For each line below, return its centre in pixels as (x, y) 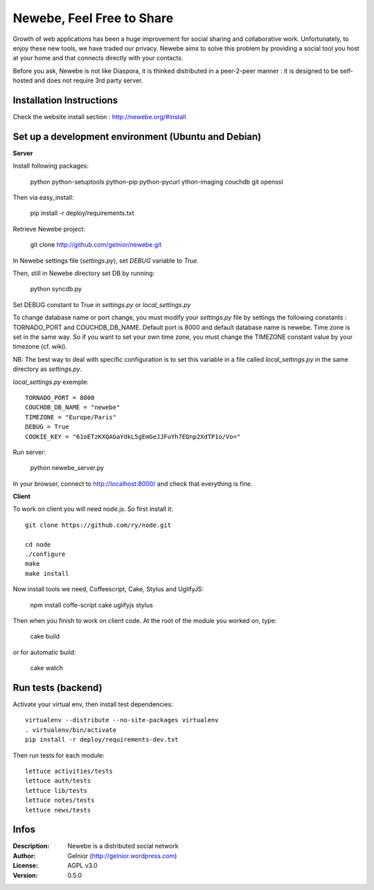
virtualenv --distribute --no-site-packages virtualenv (122, 720)
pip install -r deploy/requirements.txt (82, 213)
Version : (25, 875)
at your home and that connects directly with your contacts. (98, 58)
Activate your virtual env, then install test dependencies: (93, 704)
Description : (31, 846)
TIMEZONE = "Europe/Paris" (71, 417)
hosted (23, 80)
